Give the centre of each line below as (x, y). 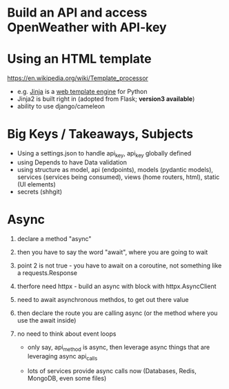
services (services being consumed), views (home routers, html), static (118, 177)
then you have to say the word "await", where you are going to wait (112, 252)
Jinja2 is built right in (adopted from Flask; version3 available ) (106, 99)
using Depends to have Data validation (72, 162)
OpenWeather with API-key (87, 27)
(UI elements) (37, 184)
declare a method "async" (54, 238)
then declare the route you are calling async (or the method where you (117, 313)
